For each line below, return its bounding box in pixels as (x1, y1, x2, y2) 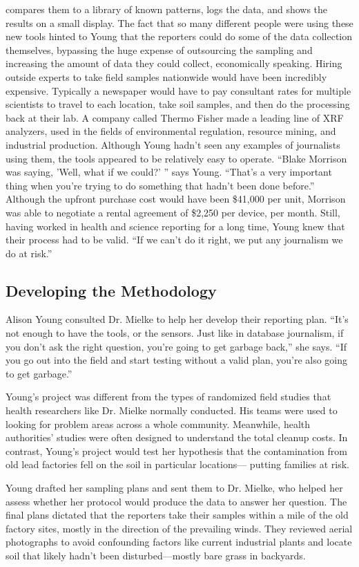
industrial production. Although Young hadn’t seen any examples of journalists (6, 137, 340, 151)
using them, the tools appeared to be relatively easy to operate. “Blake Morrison (6, 151, 347, 165)
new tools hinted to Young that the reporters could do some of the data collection (6, 29, 353, 44)
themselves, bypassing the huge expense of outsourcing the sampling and (6, 42, 313, 57)
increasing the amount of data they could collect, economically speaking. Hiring (6, 56, 342, 71)
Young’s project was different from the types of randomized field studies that (6, 389, 331, 404)
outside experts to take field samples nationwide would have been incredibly (6, 69, 327, 84)
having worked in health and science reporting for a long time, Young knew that (6, 219, 345, 233)
